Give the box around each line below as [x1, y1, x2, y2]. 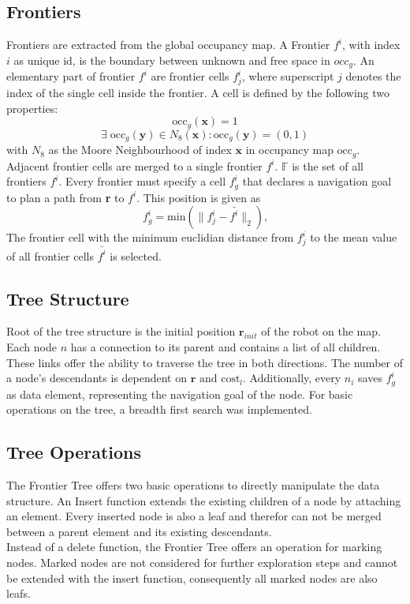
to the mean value [310, 229, 397, 246]
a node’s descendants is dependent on [6, 370, 187, 386]
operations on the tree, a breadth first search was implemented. [6, 401, 312, 418]
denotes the [345, 68, 401, 84]
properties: [6, 99, 58, 116]
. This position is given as [136, 189, 261, 205]
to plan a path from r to [6, 189, 125, 205]
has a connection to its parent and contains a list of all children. [70, 339, 381, 355]
